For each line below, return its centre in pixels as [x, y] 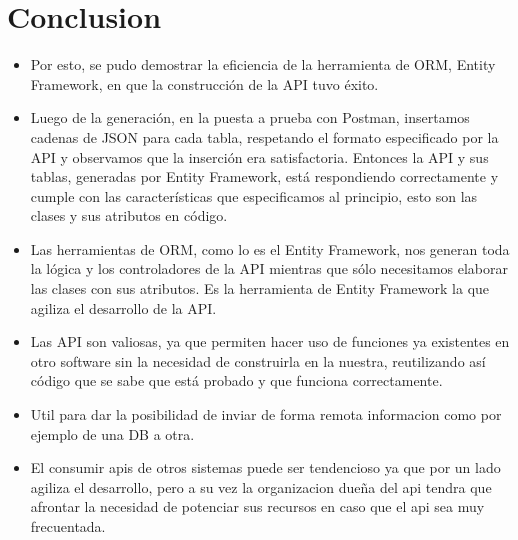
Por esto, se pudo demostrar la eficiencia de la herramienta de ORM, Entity [263, 64]
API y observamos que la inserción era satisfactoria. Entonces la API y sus [259, 156]
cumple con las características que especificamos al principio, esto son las [254, 195]
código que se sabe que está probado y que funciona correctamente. [236, 380]
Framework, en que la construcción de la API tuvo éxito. [204, 83]
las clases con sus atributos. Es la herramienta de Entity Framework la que [260, 288]
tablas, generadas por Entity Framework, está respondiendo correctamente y [264, 176]
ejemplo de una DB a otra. [112, 433]
